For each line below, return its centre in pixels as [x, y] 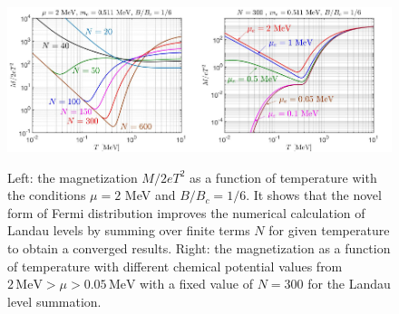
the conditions [47, 195]
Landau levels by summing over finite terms [129, 230]
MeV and [150, 195]
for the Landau [349, 284]
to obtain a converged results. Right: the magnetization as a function [199, 248]
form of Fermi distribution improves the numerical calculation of [186, 212]
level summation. [54, 301]
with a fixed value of [196, 284]
